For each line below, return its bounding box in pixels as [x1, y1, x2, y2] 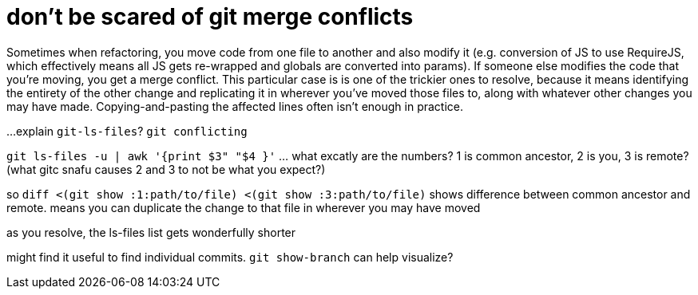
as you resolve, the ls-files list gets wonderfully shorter [6, 225, 296, 239]
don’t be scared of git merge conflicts [6, 3, 414, 30]
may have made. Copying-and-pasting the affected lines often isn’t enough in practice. [6, 99, 464, 113]
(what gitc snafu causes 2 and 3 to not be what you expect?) [6, 162, 326, 176]
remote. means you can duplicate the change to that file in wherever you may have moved [6, 200, 481, 214]
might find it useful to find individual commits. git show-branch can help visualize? [6, 250, 454, 264]
